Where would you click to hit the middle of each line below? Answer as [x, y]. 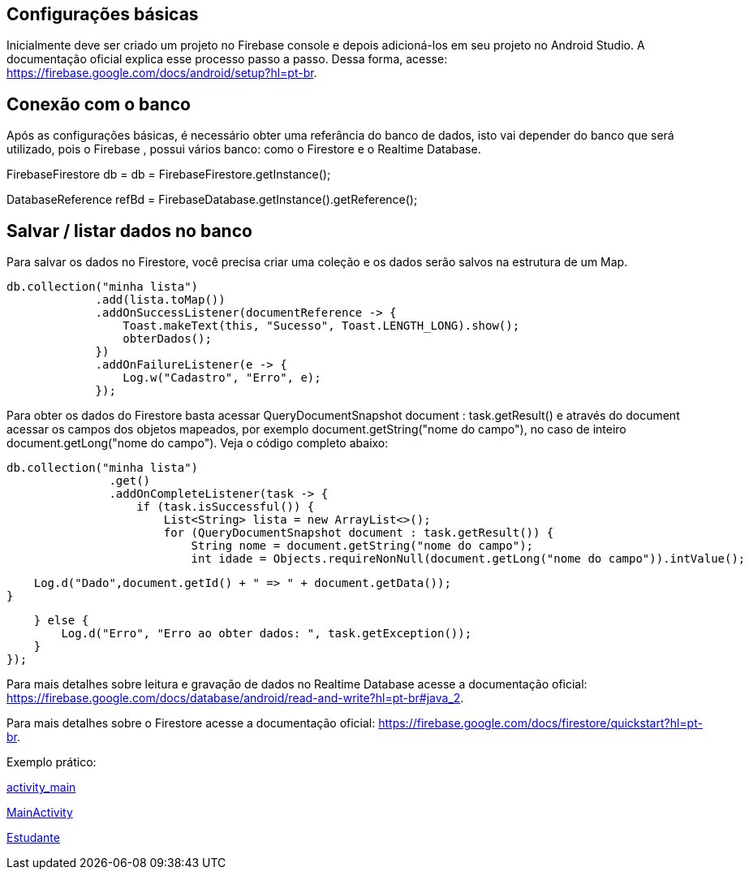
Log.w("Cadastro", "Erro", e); [222, 378]
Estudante [33, 838]
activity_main [41, 788]
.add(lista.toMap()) [160, 300]
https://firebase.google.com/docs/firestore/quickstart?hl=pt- [540, 723]
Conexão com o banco [99, 104]
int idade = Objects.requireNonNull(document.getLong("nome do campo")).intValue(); [468, 559]
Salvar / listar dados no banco [129, 231]
